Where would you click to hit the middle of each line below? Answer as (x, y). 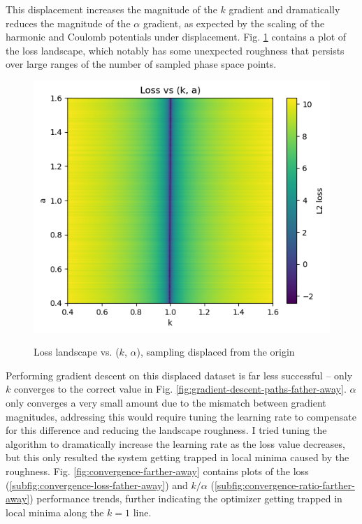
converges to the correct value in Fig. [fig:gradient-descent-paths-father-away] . (180, 389)
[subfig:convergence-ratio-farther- (284, 485)
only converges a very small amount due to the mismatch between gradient (166, 403)
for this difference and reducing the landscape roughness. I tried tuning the (166, 430)
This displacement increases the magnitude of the (111, 9)
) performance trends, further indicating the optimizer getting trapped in (186, 498)
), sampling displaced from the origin (216, 352)
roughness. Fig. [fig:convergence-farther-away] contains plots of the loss (157, 471)
